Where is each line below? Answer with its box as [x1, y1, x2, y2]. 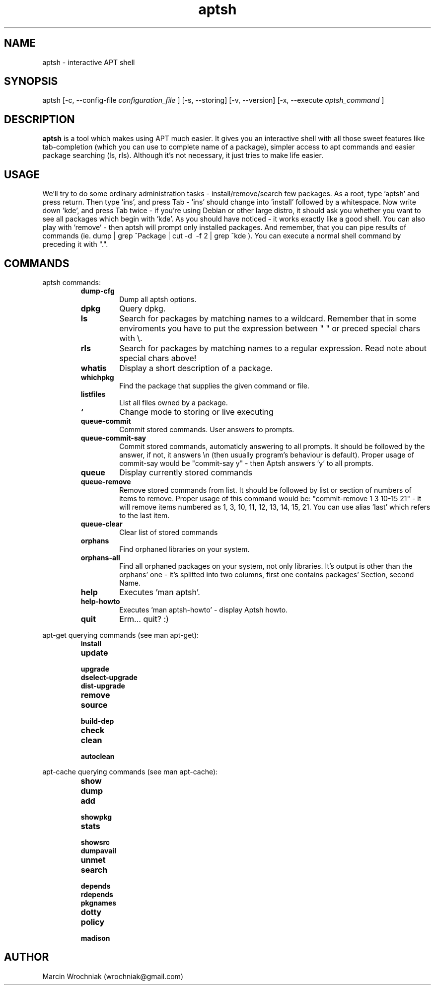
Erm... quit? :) [119, 613, 169, 624]
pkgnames [80, 898, 117, 907]
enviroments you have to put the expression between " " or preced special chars [119, 323, 420, 333]
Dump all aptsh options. [119, 295, 197, 304]
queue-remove [80, 477, 131, 486]
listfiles [80, 389, 106, 398]
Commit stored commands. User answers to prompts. [119, 425, 294, 434]
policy [80, 916, 105, 927]
